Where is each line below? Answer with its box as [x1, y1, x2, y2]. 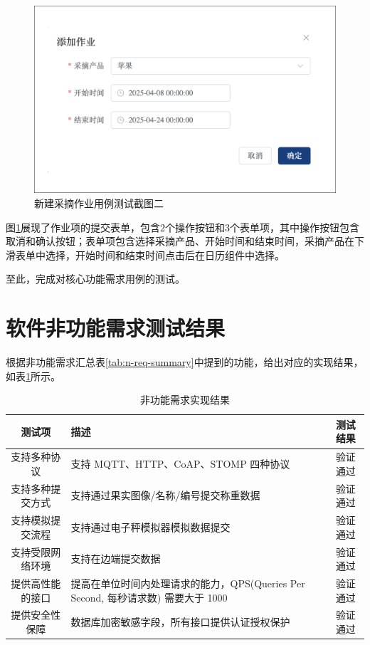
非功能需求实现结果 [140, 392, 230, 407]
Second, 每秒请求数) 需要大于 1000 [70, 589, 228, 604]
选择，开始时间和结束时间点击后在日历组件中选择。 [45, 247, 285, 262]
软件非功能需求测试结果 [6, 313, 226, 342]
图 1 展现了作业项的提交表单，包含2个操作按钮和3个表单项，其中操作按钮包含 [6, 219, 359, 234]
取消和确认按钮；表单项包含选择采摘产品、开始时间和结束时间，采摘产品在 [6, 234, 354, 248]
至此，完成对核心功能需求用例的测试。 [6, 271, 185, 286]
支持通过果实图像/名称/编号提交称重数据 [70, 488, 260, 503]
